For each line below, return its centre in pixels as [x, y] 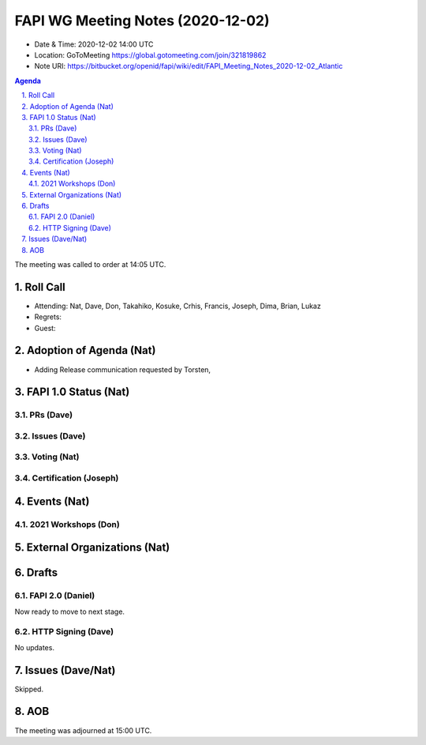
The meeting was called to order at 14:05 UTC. [90, 264]
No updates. [35, 647]
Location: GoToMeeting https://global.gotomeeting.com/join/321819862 [150, 55]
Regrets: [48, 317]
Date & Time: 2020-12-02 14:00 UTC [94, 44]
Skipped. [29, 689]
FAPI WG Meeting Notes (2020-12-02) [142, 21]
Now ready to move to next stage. [70, 611]
